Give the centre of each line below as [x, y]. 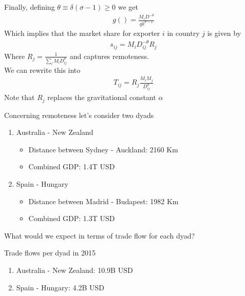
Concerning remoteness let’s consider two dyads [79, 115]
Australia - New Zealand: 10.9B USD [74, 270]
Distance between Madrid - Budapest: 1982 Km [103, 201]
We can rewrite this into [42, 70]
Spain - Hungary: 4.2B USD [60, 287]
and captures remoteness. [109, 56]
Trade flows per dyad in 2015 [50, 253]
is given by [224, 33]
